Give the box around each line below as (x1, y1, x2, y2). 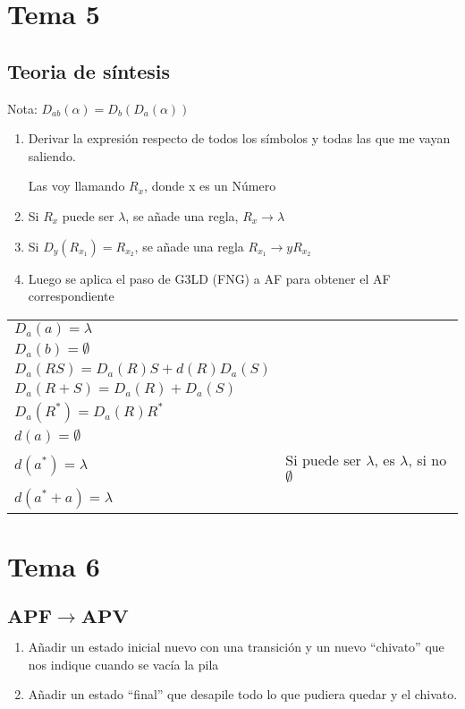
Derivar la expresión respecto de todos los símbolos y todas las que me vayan (28, 129, 451, 148)
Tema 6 (7, 547, 100, 584)
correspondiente (28, 286, 114, 305)
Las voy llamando (28, 176, 125, 195)
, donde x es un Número (144, 176, 276, 195)
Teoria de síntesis (7, 56, 171, 84)
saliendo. (28, 146, 76, 165)
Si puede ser (285, 448, 361, 470)
